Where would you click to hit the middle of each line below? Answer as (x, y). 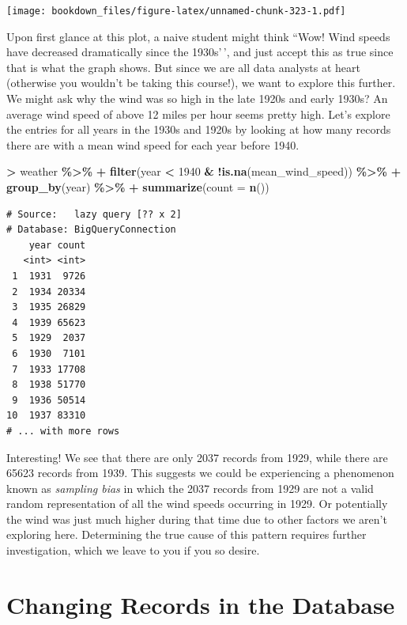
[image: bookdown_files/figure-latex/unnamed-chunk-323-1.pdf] (176, 11)
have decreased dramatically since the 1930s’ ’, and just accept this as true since (200, 52)
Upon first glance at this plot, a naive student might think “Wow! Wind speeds (198, 36)
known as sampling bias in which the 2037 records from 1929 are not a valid (190, 488)
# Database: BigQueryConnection (91, 230)
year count (57, 245)
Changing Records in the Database (201, 604)
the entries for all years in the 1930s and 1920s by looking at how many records (199, 129)
